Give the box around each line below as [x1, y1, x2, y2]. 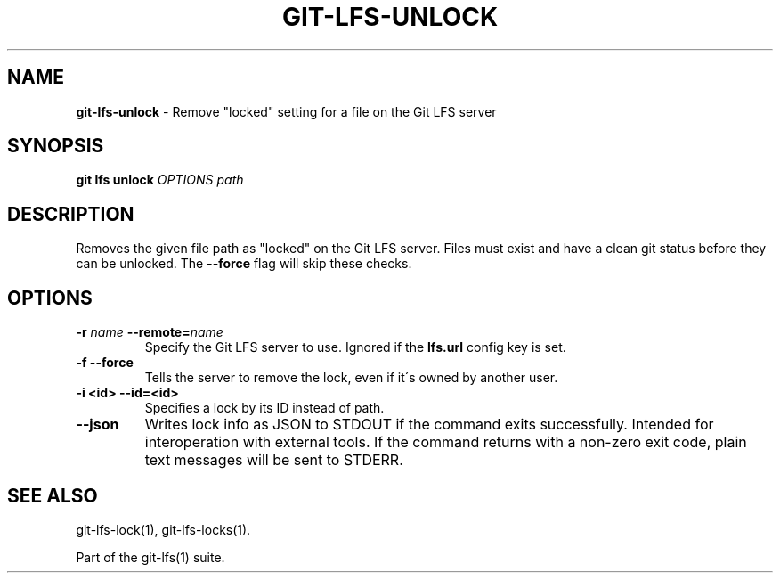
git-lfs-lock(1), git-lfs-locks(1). [76, 521, 251, 537]
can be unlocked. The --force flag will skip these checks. [76, 256, 412, 272]
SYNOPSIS [7, 135, 104, 158]
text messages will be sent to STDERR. [144, 451, 403, 470]
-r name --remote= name [76, 324, 223, 340]
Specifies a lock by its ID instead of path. [144, 400, 385, 416]
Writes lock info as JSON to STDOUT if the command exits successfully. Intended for [144, 415, 714, 434]
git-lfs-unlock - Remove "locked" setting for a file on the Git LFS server [76, 103, 497, 119]
